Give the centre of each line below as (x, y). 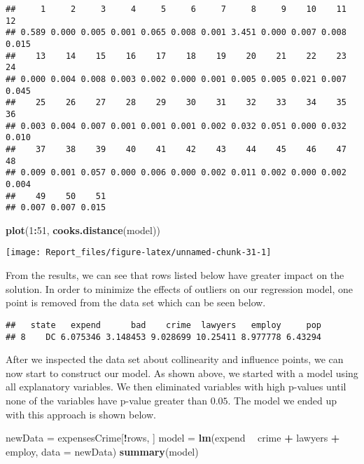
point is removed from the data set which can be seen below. (136, 302)
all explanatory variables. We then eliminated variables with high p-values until (176, 387)
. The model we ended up (282, 400)
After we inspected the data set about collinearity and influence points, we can (175, 359)
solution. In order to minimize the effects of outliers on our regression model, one (180, 288)
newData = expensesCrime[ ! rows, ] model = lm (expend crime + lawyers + (173, 438)
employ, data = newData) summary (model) (102, 451)
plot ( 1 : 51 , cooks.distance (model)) (83, 230)
